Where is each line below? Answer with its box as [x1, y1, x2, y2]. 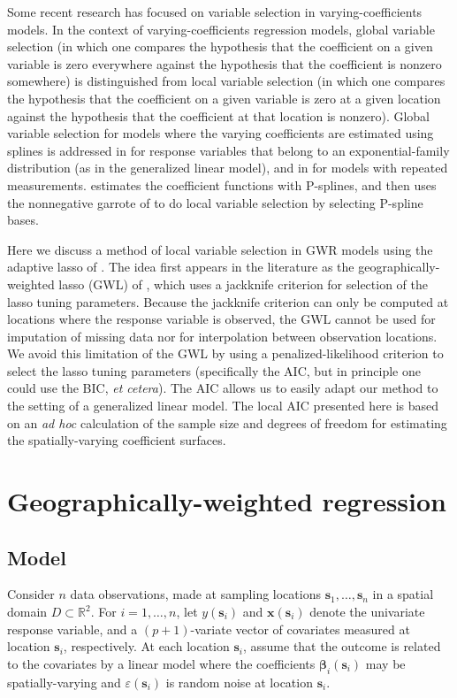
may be [365, 654, 406, 672]
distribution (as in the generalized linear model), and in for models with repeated [7, 158, 448, 177]
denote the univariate [309, 602, 425, 621]
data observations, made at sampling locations [70, 585, 321, 603]
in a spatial [372, 585, 434, 603]
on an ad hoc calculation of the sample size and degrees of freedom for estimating [7, 413, 447, 432]
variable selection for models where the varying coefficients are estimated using [7, 124, 434, 142]
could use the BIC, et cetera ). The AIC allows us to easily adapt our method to [7, 379, 438, 397]
